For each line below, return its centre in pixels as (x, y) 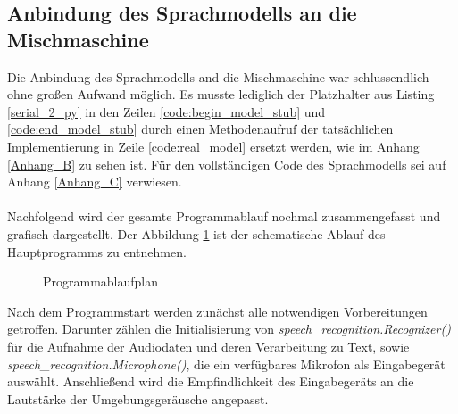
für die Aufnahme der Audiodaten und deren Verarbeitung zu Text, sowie (208, 346)
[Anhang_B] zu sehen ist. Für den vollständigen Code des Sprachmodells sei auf (227, 164)
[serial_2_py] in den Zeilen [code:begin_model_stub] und (167, 111)
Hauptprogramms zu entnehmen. (97, 251)
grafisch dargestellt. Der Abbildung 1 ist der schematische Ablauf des (196, 233)
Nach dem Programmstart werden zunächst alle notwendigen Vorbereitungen (217, 311)
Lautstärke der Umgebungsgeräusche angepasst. (138, 398)
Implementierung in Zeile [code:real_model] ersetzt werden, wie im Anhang (213, 146)
